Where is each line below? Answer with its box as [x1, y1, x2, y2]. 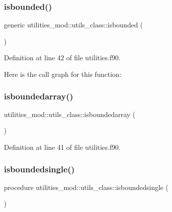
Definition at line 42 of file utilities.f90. [4, 52, 121, 63]
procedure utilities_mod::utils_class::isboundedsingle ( [4, 182, 169, 192]
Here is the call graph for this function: [4, 69, 122, 79]
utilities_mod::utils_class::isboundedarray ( [4, 109, 136, 119]
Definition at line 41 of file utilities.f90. [4, 142, 121, 152]
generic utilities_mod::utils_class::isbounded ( [4, 20, 143, 30]
